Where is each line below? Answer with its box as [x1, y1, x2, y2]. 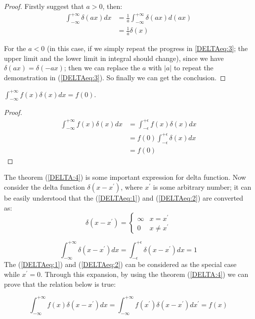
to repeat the [173, 62, 213, 73]
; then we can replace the [64, 62, 140, 73]
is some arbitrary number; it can [153, 181, 252, 192]
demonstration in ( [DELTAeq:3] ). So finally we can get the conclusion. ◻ [4, 72, 226, 83]
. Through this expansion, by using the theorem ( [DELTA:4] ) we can [41, 269, 249, 279]
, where [121, 181, 143, 192]
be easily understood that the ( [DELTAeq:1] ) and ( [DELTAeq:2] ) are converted [4, 192, 244, 203]
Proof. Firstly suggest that [4, 1, 84, 11]
